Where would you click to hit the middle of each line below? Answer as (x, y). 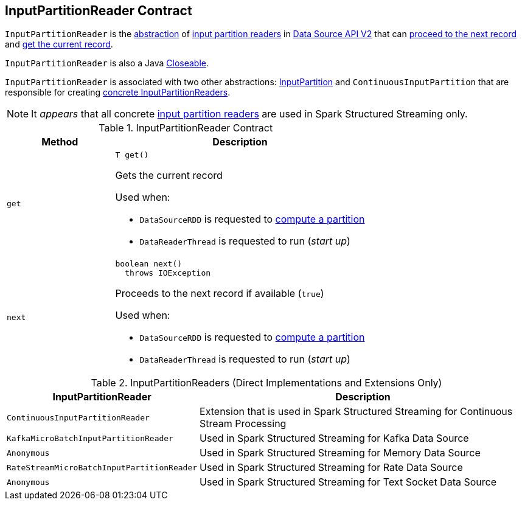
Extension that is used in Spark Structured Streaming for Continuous (356, 412)
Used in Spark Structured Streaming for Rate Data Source (331, 468)
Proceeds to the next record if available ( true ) (220, 294)
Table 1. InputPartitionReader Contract (186, 128)
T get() (132, 155)
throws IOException (168, 273)
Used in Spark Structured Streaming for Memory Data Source (340, 453)
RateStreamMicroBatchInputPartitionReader (102, 467)
